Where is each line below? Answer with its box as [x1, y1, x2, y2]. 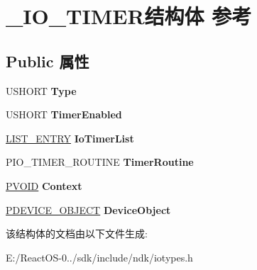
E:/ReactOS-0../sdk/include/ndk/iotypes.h [6, 249, 193, 264]
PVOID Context [6, 178, 82, 193]
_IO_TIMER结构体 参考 [6, 1, 252, 30]
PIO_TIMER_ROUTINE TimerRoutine [6, 154, 194, 169]
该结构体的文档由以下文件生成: [6, 226, 148, 241]
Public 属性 [6, 50, 89, 72]
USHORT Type [6, 83, 77, 98]
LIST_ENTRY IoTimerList [6, 130, 134, 145]
